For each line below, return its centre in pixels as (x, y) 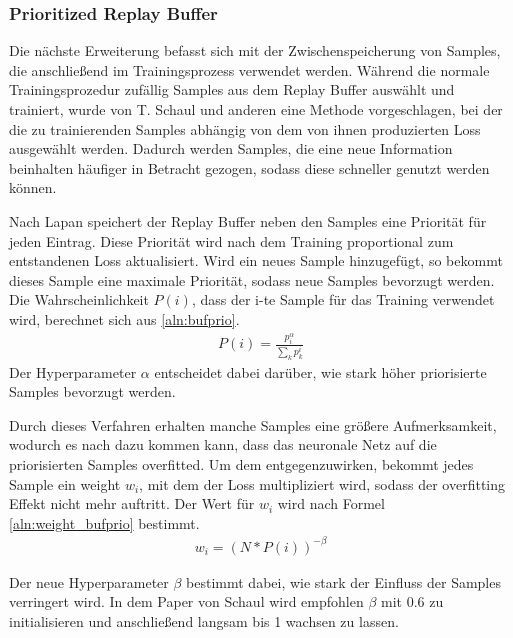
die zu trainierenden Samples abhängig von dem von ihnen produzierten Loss (245, 128)
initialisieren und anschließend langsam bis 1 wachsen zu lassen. (204, 621)
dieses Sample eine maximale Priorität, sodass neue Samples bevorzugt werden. (252, 279)
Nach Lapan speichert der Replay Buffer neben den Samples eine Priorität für (248, 220)
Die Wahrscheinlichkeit (79, 299)
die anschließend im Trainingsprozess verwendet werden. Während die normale (249, 69)
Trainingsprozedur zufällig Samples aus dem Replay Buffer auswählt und (232, 89)
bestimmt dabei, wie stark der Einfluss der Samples (343, 581)
